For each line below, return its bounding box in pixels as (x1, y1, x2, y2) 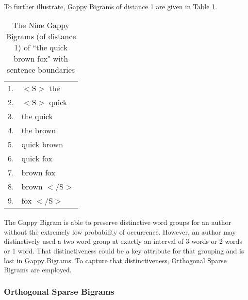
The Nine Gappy (12, 19, 69, 31)
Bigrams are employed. (4, 265, 72, 275)
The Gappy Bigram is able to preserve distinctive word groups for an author (4, 217, 231, 227)
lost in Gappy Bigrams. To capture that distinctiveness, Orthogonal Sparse (4, 255, 227, 265)
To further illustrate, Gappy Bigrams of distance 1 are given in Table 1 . (4, 1, 217, 11)
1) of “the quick (14, 41, 68, 53)
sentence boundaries (7, 63, 75, 75)
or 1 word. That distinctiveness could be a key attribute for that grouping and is (4, 245, 244, 255)
